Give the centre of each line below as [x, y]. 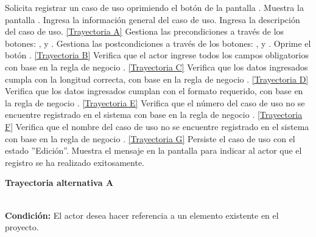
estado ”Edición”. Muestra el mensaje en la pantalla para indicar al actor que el [153, 150]
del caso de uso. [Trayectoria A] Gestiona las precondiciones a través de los [145, 31]
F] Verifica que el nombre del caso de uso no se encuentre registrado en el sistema [157, 126]
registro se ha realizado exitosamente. [75, 162]
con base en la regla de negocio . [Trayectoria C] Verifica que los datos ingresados [156, 67]
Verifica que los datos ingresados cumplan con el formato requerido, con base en [154, 91]
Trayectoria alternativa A [59, 183]
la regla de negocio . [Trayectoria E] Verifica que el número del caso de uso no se [155, 102]
